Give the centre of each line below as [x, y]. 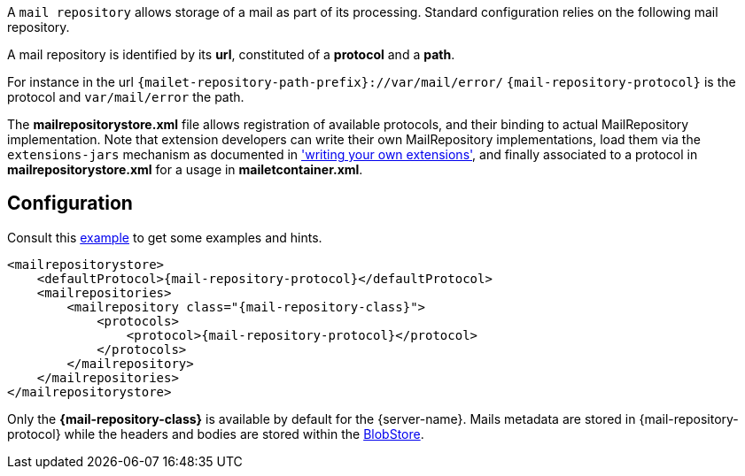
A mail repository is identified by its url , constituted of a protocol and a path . [231, 54]
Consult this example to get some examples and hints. [165, 237]
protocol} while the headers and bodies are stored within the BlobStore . [216, 434]
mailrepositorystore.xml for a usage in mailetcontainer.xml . [185, 169]
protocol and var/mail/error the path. [126, 97]
